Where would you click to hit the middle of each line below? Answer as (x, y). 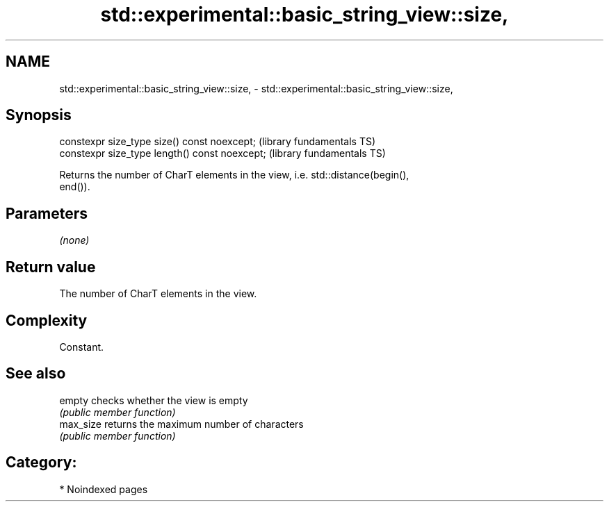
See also (36, 374)
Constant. (82, 347)
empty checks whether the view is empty (154, 400)
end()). (75, 187)
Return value (51, 267)
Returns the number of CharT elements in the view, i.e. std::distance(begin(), (234, 175)
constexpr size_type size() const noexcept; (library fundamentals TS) (218, 142)
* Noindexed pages (104, 489)
